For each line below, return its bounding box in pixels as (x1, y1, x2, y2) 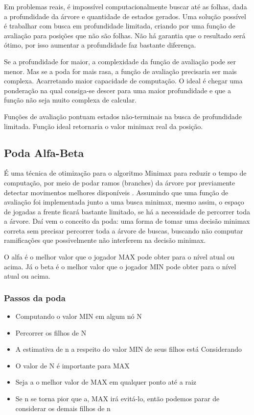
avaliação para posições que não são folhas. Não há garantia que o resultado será (4, 30, 246, 40)
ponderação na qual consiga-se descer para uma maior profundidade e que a (4, 85, 231, 95)
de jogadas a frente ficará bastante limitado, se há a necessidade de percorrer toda (4, 206, 251, 216)
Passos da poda (4, 291, 66, 304)
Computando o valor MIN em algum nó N (15, 311, 142, 321)
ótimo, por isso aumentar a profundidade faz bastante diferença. (4, 40, 196, 50)
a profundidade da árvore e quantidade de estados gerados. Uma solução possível (4, 11, 246, 21)
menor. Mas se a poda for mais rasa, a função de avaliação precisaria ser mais (4, 66, 237, 76)
